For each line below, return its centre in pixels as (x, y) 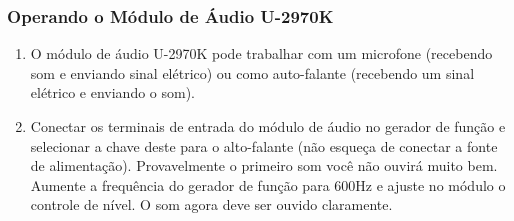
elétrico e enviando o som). (113, 92)
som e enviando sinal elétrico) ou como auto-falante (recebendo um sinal (252, 72)
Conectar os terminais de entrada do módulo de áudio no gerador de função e (268, 126)
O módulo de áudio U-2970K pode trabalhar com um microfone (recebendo (261, 53)
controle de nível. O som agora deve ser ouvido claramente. (211, 204)
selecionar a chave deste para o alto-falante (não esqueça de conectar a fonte (264, 145)
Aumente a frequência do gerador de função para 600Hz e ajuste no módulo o (268, 184)
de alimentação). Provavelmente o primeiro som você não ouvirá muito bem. (264, 165)
